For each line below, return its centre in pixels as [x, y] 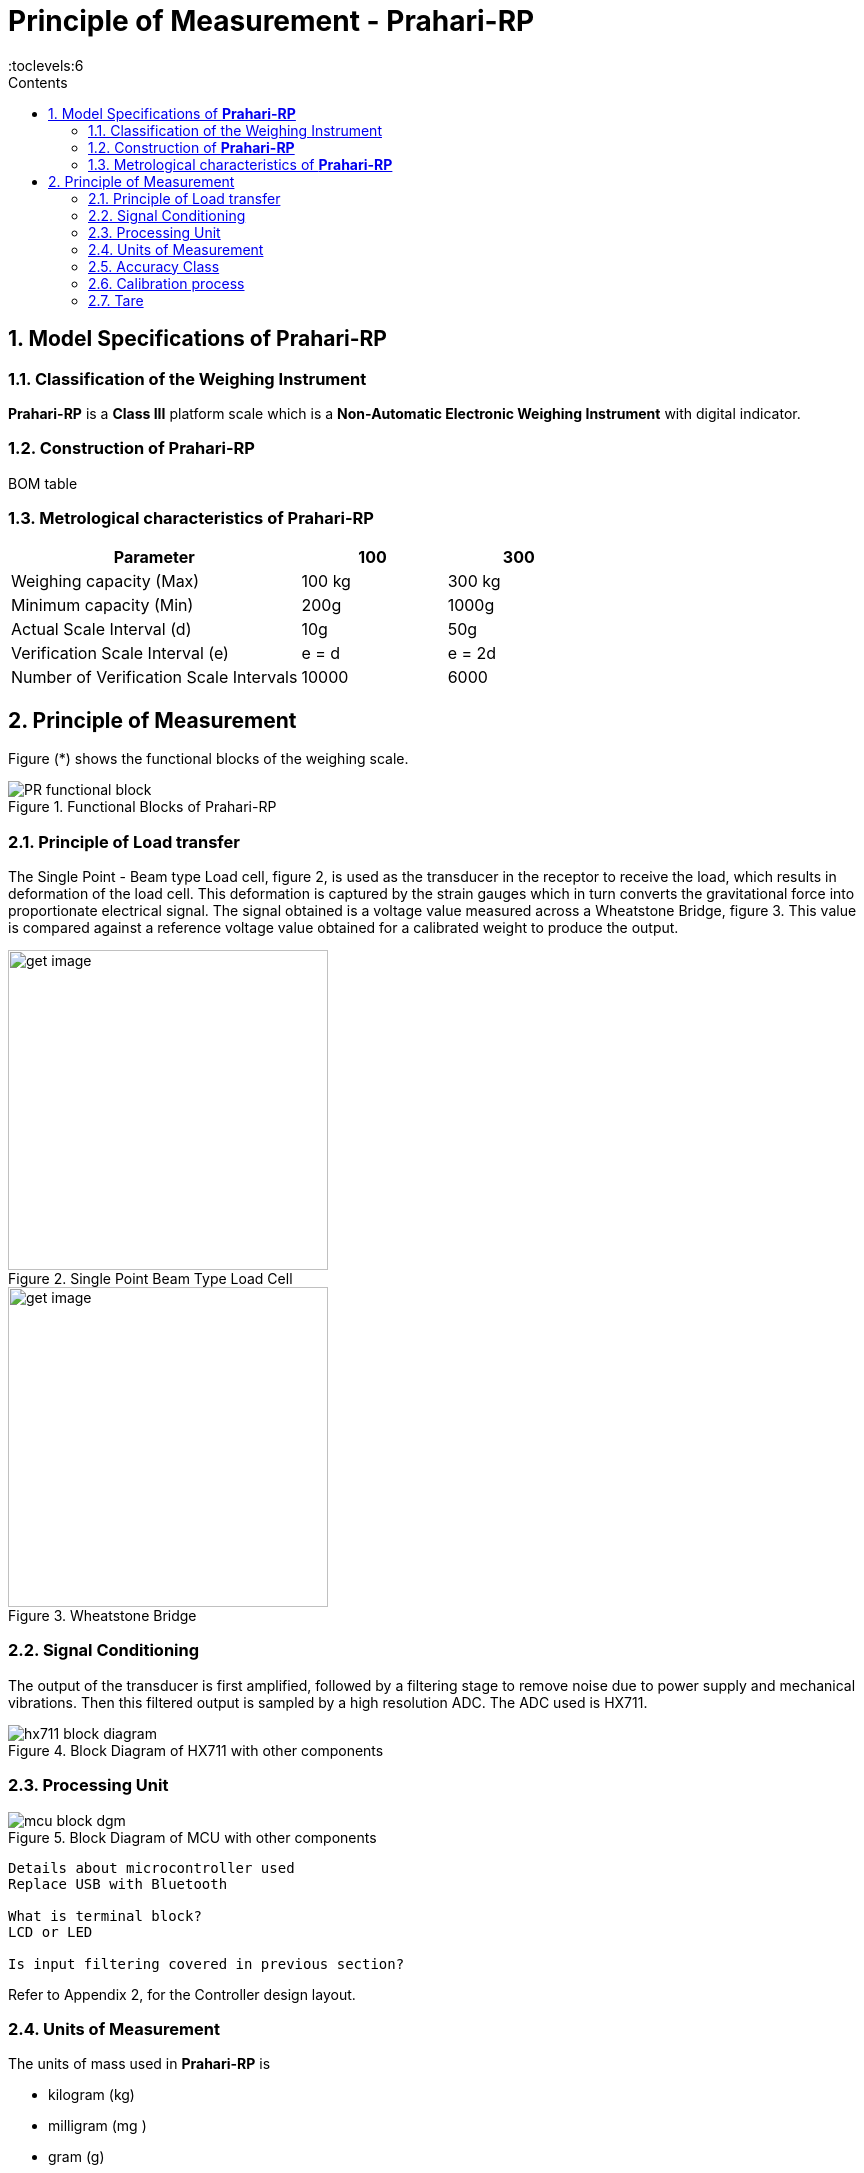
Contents [38, 82]
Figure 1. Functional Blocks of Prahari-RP [142, 807]
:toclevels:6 [46, 65]
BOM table [43, 483]
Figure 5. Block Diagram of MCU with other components [192, 1837]
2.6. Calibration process [166, 283]
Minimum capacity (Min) [102, 605]
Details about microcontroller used [151, 1867]
